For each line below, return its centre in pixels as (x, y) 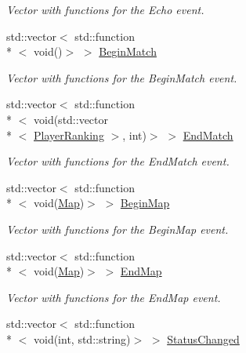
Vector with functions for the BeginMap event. (118, 229)
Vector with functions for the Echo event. (105, 9)
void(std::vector (71, 119)
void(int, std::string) (82, 338)
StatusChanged (203, 338)
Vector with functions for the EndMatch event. (118, 161)
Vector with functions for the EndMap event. (114, 297)
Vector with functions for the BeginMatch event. (122, 77)
